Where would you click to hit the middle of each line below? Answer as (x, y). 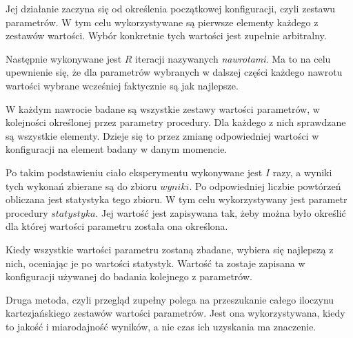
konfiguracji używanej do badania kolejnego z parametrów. (129, 276)
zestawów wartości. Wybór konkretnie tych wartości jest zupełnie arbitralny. (166, 35)
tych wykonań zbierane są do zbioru (81, 186)
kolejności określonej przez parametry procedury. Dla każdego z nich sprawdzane (176, 122)
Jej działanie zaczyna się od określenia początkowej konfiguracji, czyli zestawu (171, 8)
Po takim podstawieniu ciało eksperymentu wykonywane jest (134, 172)
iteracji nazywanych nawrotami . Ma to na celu (233, 58)
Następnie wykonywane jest (64, 58)
